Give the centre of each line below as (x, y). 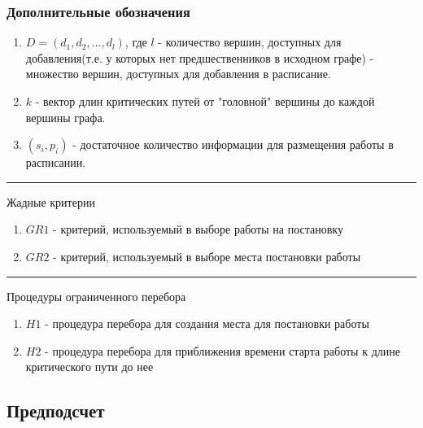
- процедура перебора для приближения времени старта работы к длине (222, 350)
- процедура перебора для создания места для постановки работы (207, 323)
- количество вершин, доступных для (250, 42)
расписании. (56, 162)
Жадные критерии (51, 201)
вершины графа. (65, 117)
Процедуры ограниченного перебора (96, 296)
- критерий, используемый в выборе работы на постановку (198, 229)
